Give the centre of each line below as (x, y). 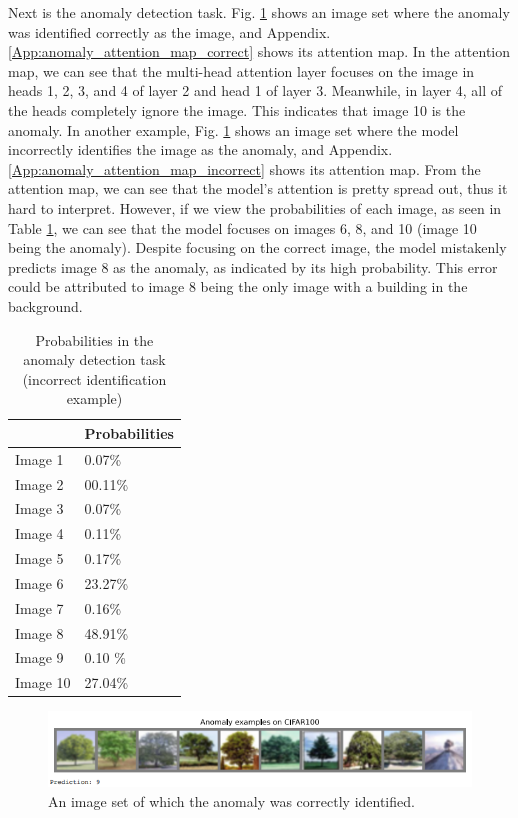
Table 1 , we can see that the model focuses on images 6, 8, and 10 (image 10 (242, 227)
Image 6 (39, 582)
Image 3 (39, 508)
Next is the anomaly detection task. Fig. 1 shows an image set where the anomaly (259, 12)
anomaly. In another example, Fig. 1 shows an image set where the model (233, 129)
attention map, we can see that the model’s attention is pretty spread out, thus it (258, 188)
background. (45, 305)
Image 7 (39, 607)
